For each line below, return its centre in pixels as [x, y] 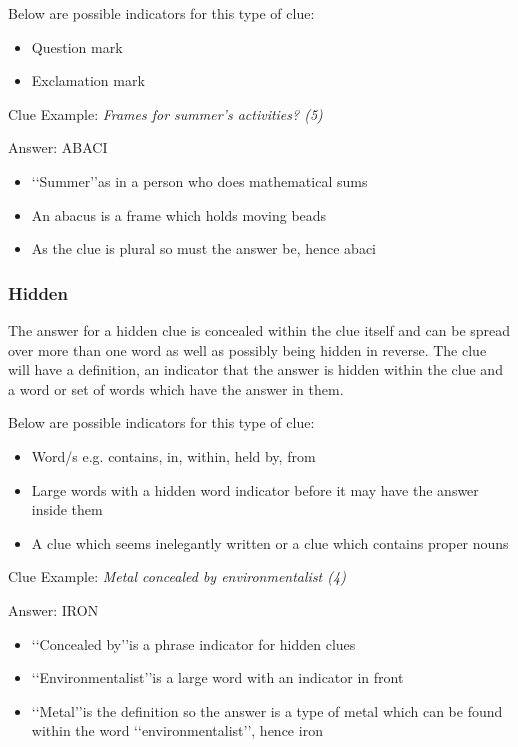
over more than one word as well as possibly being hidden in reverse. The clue [247, 349]
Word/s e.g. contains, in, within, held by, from [173, 455]
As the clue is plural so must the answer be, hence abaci [203, 248]
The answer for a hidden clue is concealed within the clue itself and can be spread [259, 329]
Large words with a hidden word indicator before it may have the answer [255, 489]
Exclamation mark [88, 80]
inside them [67, 509]
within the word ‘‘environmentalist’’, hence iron [177, 730]
